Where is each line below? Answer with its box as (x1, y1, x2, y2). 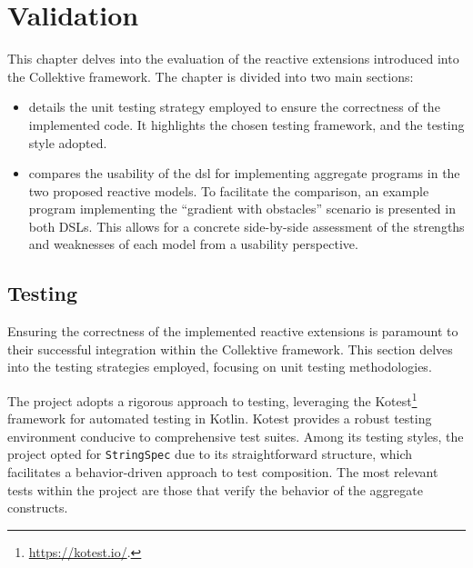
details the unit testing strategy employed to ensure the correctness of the (28, 97, 440, 116)
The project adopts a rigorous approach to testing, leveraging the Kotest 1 (7, 389, 418, 410)
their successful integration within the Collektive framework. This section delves (7, 339, 453, 358)
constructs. (7, 498, 68, 517)
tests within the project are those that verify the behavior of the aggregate (7, 480, 423, 499)
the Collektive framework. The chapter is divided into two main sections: (7, 66, 414, 85)
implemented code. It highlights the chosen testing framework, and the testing (28, 115, 465, 134)
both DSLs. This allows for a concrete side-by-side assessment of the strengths (28, 216, 465, 235)
